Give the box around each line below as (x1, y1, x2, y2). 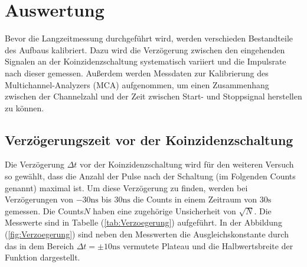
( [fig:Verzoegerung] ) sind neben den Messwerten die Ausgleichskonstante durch (5, 228, 289, 240)
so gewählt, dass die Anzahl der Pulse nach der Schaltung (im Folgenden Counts (5, 170, 296, 182)
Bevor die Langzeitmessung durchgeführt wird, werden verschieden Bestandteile (5, 32, 293, 44)
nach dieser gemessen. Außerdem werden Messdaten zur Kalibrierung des (5, 66, 269, 79)
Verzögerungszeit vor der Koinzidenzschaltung (5, 130, 293, 149)
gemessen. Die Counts (5, 204, 84, 217)
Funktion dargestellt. (5, 251, 80, 263)
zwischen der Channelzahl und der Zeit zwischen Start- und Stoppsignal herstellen (5, 90, 302, 102)
